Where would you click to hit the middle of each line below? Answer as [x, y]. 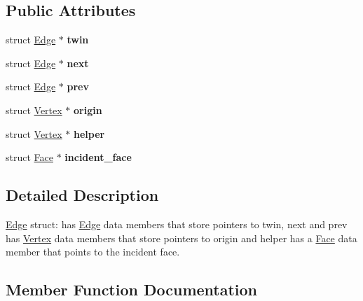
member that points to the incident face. [93, 252]
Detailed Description [82, 195]
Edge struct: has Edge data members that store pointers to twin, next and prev [177, 224]
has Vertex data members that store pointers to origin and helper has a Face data [181, 238]
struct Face [29, 157]
